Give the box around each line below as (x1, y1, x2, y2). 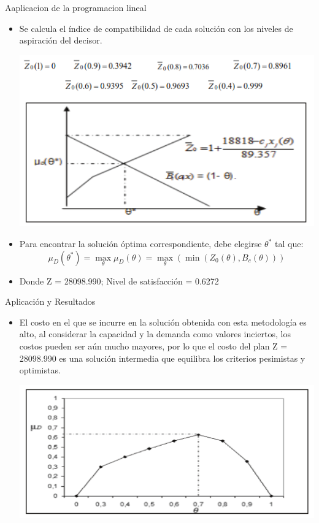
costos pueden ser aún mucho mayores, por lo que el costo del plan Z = (19, 339, 288, 352)
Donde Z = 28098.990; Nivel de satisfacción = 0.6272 (19, 274, 219, 287)
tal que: (274, 237, 304, 250)
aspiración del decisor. (19, 34, 102, 47)
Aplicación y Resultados (5, 295, 96, 308)
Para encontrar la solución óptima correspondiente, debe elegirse (19, 237, 262, 250)
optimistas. (19, 364, 61, 376)
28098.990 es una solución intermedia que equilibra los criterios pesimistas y (19, 351, 306, 364)
